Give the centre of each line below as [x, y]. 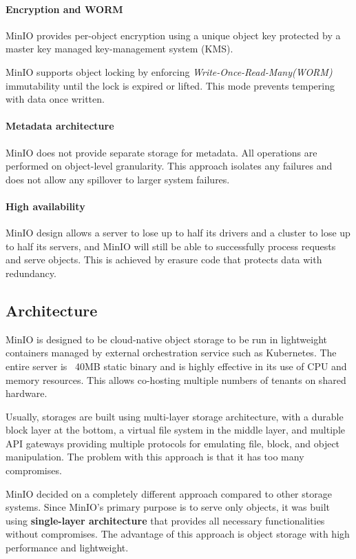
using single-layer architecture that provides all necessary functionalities [165, 520]
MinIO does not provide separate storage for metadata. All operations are [161, 152]
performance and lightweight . [67, 548]
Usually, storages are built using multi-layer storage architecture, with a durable [175, 416]
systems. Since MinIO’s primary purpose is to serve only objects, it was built [168, 507]
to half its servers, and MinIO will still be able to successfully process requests [171, 246]
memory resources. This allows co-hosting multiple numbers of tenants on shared [176, 379]
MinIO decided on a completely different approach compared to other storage [169, 493]
